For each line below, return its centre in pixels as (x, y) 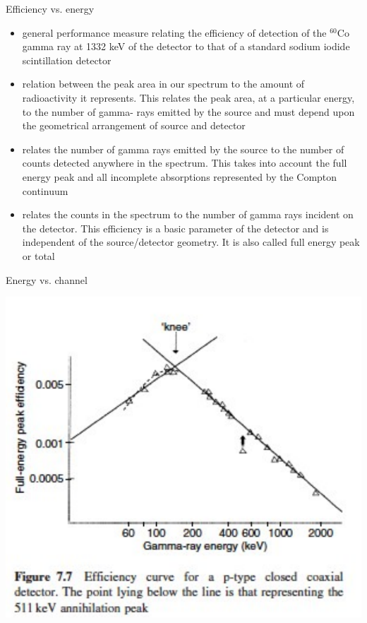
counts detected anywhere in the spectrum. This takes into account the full (185, 163)
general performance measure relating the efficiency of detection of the (174, 32)
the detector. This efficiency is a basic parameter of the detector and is (175, 228)
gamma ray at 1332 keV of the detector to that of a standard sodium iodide (186, 46)
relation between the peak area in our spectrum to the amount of (163, 84)
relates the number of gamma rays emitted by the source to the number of (183, 149)
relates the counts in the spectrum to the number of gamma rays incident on (188, 214)
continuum (45, 190)
